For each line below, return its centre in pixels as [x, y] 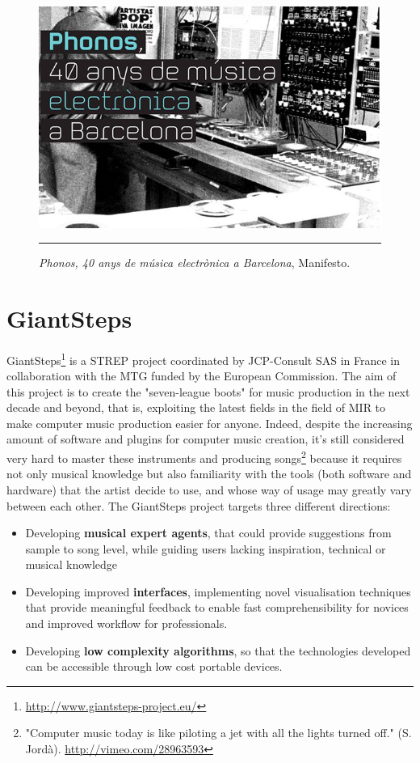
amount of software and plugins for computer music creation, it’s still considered [206, 439]
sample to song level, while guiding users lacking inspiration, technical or [206, 548]
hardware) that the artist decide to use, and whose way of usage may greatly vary [209, 489]
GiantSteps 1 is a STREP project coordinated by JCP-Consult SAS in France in [204, 358]
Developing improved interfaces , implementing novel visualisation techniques [218, 591]
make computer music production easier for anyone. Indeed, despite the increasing [210, 423]
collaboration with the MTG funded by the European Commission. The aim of [202, 376]
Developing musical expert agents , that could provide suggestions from [208, 533]
